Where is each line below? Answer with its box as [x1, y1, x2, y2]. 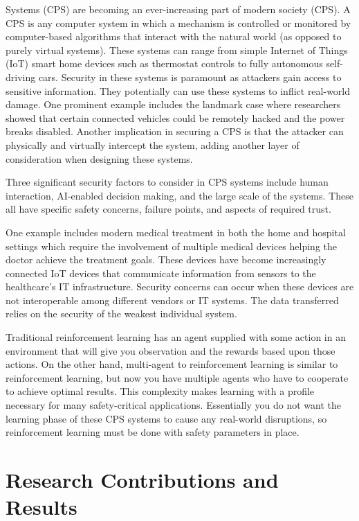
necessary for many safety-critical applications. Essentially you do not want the [6, 398, 341, 412]
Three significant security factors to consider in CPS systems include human [6, 175, 329, 189]
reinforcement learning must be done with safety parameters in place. [6, 425, 300, 439]
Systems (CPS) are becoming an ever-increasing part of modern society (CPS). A [6, 2, 351, 16]
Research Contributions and [6, 466, 279, 493]
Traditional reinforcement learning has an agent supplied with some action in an [6, 330, 346, 344]
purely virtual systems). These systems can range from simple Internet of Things [6, 42, 348, 57]
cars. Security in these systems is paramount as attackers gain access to [38, 69, 342, 84]
